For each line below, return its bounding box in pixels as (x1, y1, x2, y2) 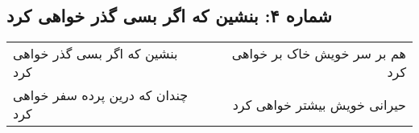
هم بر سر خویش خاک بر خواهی (231, 44, 406, 63)
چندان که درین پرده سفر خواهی (13, 86, 189, 105)
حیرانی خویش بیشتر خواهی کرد (232, 95, 406, 114)
